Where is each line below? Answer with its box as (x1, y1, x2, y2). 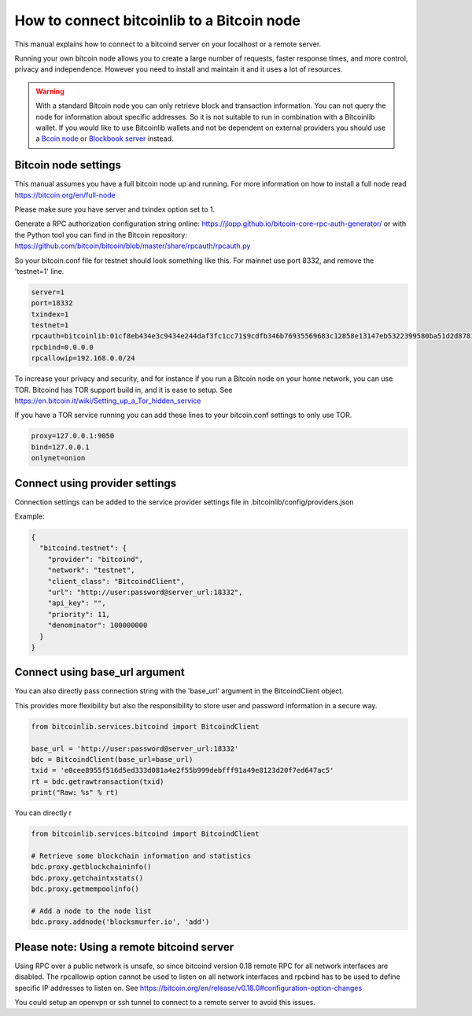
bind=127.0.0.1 (31, 442, 90, 452)
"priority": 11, (47, 610, 110, 619)
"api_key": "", (47, 599, 106, 608)
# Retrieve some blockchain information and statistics (31, 851, 252, 860)
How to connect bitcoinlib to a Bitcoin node (14, 12, 301, 29)
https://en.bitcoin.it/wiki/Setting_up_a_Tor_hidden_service (14, 396, 201, 405)
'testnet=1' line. (14, 266, 65, 275)
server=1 (31, 287, 65, 297)
